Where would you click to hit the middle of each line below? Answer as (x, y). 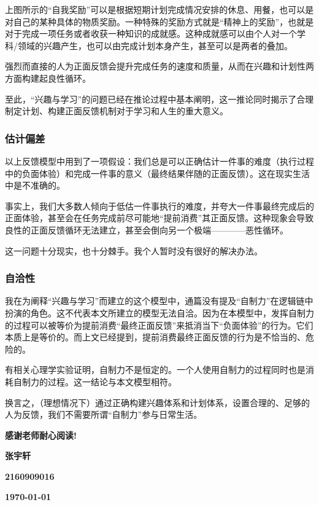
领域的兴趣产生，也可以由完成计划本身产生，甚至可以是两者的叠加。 (155, 45)
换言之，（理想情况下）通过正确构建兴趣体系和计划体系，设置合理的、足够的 (157, 402)
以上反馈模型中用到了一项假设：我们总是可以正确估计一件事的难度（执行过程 (159, 161)
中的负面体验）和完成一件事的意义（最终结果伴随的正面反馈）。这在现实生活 (157, 173)
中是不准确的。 (35, 185)
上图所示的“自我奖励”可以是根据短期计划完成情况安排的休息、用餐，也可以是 (159, 9)
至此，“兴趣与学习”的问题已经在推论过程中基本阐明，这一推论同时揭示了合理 (159, 99)
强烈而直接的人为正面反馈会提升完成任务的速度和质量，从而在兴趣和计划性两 (159, 66)
